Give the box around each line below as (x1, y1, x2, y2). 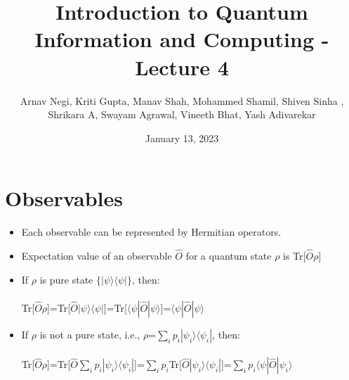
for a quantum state (185, 248, 272, 263)
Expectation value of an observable (21, 248, 172, 263)
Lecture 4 (135, 52, 229, 81)
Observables (5, 184, 123, 213)
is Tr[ (283, 248, 306, 263)
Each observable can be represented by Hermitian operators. (21, 224, 282, 239)
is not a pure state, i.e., (39, 327, 140, 341)
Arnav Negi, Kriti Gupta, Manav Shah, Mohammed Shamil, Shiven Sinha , (20, 93, 344, 108)
